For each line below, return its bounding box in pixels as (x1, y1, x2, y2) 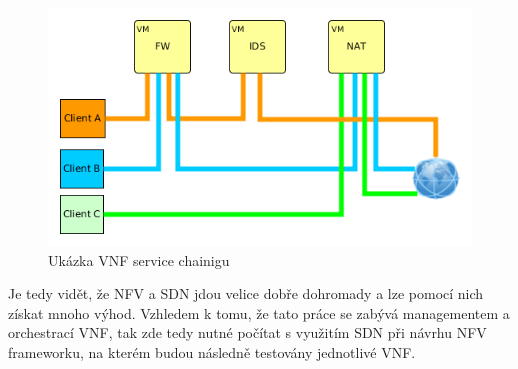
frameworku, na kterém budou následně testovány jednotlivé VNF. (8, 341, 416, 362)
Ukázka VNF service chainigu (48, 249, 230, 270)
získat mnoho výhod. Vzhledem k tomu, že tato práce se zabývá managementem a (8, 302, 510, 323)
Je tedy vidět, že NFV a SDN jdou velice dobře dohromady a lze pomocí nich (8, 283, 484, 304)
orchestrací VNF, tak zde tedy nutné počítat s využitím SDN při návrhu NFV (8, 322, 487, 343)
